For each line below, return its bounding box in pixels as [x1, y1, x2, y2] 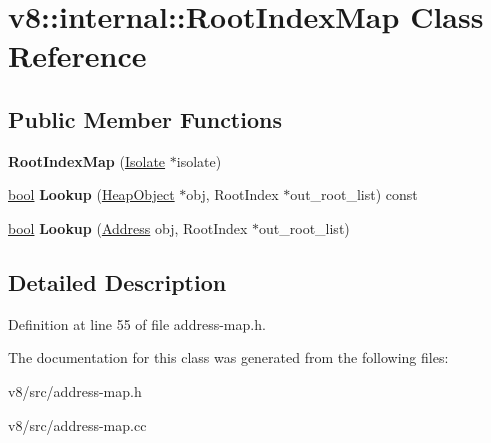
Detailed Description [8, 266, 227, 297]
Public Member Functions [8, 103, 282, 134]
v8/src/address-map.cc [8, 414, 147, 435]
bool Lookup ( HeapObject [8, 184, 175, 205]
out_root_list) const [290, 184, 418, 205]
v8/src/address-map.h [8, 380, 142, 401]
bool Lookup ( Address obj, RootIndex [8, 217, 248, 238]
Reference [8, 35, 147, 76]
